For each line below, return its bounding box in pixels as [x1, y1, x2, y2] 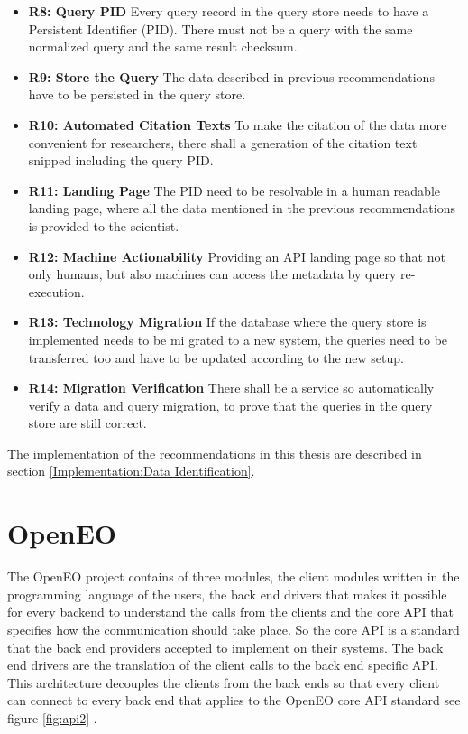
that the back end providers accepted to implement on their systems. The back [7, 637, 444, 656]
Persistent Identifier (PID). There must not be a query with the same [28, 19, 413, 38]
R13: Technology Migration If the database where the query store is [28, 312, 427, 331]
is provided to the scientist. [28, 216, 179, 235]
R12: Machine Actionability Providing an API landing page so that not [28, 246, 445, 265]
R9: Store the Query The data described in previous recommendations [28, 67, 435, 86]
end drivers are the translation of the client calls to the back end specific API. [7, 655, 438, 674]
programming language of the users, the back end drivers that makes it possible [7, 584, 447, 603]
